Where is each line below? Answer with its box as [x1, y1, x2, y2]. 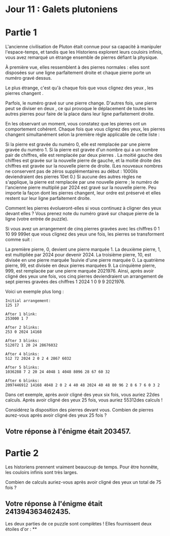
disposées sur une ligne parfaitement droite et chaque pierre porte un [5, 70, 151, 76]
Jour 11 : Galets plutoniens [5, 4, 118, 15]
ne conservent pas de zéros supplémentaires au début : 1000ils [5, 169, 138, 175]
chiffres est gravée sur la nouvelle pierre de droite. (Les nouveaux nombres [5, 163, 163, 169]
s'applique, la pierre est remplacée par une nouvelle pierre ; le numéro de [5, 179, 159, 185]
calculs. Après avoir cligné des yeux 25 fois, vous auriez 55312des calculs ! [5, 397, 163, 403]
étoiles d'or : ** [5, 526, 37, 532]
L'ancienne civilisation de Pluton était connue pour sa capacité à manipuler [5, 44, 162, 50]
